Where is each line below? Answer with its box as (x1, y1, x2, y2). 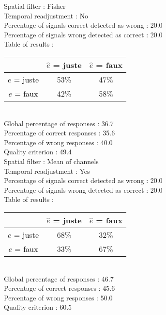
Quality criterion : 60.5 (4, 302, 72, 312)
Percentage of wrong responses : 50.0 (4, 292, 113, 302)
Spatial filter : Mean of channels (4, 156, 99, 166)
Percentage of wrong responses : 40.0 (4, 137, 113, 147)
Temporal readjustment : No (4, 10, 88, 20)
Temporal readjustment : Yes (4, 166, 90, 176)
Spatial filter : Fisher (4, 1, 66, 11)
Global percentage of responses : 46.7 (4, 273, 114, 283)
